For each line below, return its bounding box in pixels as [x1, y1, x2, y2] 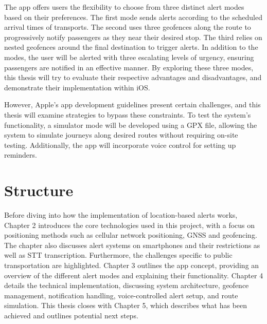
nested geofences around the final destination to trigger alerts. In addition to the [4, 42, 258, 52]
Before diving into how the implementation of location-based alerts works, [4, 209, 238, 220]
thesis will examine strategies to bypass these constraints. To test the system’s [4, 109, 251, 120]
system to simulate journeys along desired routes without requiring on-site [4, 129, 238, 140]
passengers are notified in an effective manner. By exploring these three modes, [4, 62, 254, 72]
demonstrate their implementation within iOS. [4, 82, 150, 92]
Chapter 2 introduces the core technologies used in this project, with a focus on [4, 219, 255, 230]
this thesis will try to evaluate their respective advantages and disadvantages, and [4, 72, 262, 83]
